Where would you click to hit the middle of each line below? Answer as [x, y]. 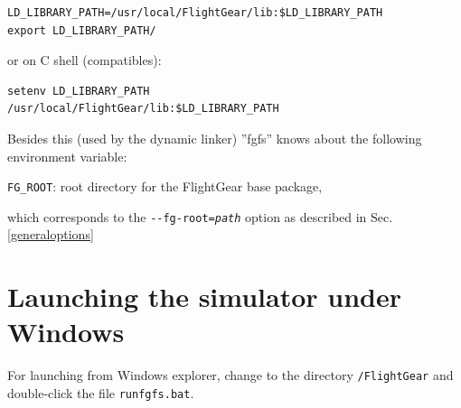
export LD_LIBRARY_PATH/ [82, 30]
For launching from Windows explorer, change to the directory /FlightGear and [230, 375]
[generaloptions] [51, 234]
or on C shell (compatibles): [85, 60]
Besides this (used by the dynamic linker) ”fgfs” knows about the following [215, 138]
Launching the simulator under [205, 297]
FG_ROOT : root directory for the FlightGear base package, [165, 186]
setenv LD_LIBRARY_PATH [79, 91]
